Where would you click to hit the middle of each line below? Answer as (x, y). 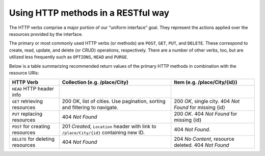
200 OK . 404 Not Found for (206, 114)
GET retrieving (27, 102)
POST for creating (31, 127)
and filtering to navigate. (90, 107)
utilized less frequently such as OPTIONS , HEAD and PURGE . (69, 57)
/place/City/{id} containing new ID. (103, 132)
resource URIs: (24, 73)
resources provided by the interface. (46, 34)
